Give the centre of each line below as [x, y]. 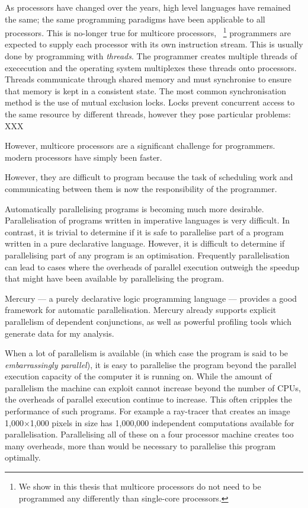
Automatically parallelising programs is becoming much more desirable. [134, 208]
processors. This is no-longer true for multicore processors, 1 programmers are [148, 32]
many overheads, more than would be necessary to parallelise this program [140, 445]
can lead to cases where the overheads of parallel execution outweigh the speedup [152, 266]
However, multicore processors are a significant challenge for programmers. [140, 146]
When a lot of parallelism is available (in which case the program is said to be [147, 353]
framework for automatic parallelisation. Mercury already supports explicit [141, 310]
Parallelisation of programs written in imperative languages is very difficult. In [147, 220]
